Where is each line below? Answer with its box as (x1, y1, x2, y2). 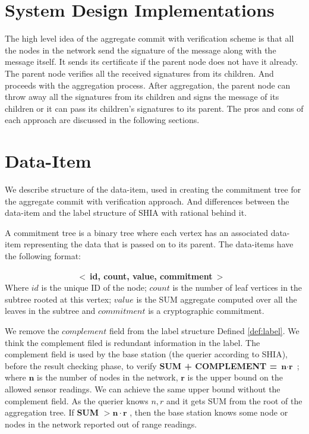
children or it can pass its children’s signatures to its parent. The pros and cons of (5, 102, 304, 114)
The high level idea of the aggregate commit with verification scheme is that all (5, 32, 294, 45)
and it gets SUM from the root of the (166, 394, 302, 407)
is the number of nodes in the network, (37, 371, 178, 383)
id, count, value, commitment (90, 269, 213, 282)
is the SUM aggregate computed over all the (136, 293, 297, 305)
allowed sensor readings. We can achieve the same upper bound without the (5, 382, 280, 395)
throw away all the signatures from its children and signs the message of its (5, 90, 279, 103)
